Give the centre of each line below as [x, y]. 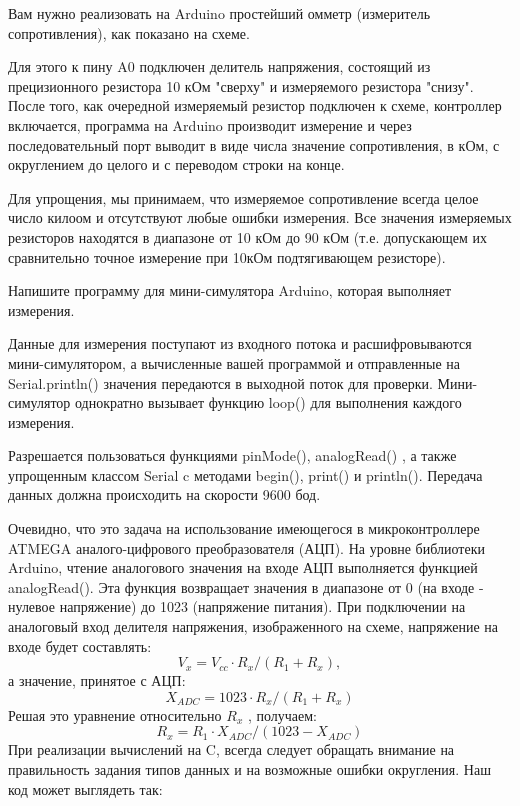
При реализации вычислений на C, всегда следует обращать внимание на [231, 749]
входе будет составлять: [80, 645]
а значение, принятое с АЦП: [97, 680]
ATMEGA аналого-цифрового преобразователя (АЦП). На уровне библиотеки [246, 547]
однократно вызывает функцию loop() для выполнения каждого [268, 402]
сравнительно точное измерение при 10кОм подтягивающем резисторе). [227, 256]
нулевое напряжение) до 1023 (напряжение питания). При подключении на [237, 606]
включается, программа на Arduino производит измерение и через [210, 124]
